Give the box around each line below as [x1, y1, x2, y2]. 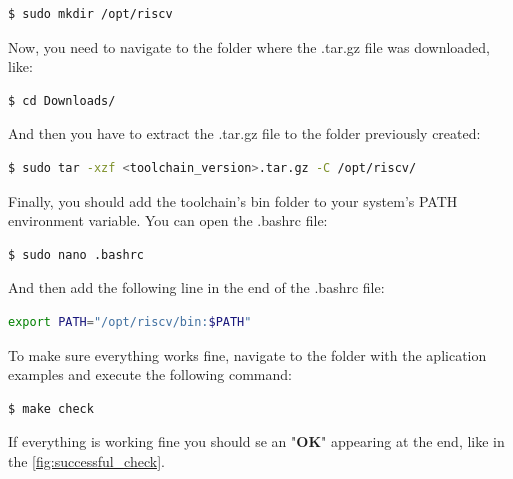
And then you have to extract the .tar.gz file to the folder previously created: [8, 123, 481, 144]
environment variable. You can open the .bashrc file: [8, 210, 328, 231]
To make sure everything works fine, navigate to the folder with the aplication [8, 344, 487, 365]
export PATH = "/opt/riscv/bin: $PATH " [8, 314, 252, 329]
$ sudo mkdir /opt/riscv [8, 7, 173, 21]
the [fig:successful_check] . [8, 450, 165, 471]
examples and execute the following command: [8, 364, 292, 385]
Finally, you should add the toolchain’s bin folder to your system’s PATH [8, 190, 458, 211]
